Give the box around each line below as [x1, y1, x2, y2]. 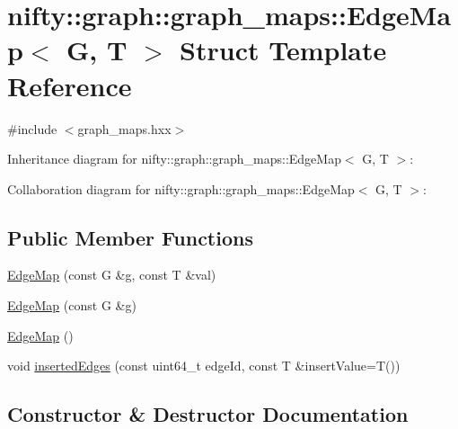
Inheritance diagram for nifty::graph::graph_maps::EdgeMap [7, 149, 341, 168]
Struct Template [180, 31, 387, 68]
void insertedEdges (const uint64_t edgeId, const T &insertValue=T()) [7, 356, 401, 375]
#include [7, 119, 57, 138]
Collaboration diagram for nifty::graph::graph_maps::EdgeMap [7, 179, 355, 198]
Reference [7, 67, 132, 103]
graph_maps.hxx [77, 119, 172, 138]
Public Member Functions [7, 223, 253, 251]
